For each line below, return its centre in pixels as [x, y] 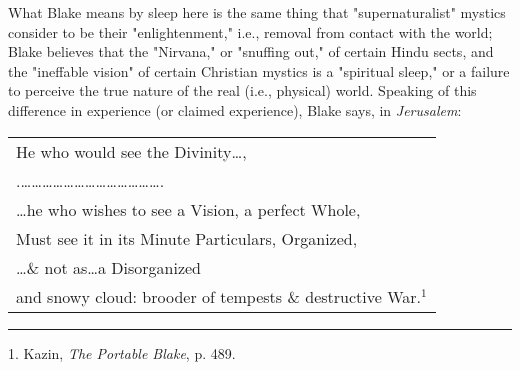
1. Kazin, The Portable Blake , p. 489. [122, 352]
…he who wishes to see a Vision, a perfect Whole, [188, 209]
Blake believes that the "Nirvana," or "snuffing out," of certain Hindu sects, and [251, 51]
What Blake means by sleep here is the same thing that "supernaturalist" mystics [257, 12]
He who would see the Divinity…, [131, 151]
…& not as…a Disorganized [108, 267]
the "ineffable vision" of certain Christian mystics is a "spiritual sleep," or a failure [259, 70]
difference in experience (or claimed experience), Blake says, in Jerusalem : [235, 109]
